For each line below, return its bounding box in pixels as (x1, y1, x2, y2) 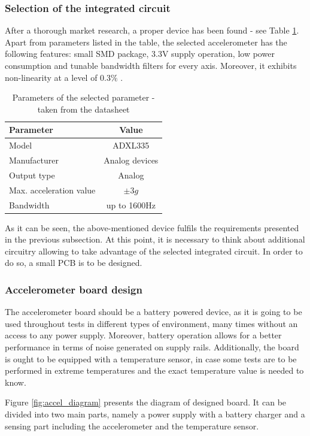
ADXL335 (113, 139, 150, 152)
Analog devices (104, 154, 159, 166)
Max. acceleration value (9, 183, 96, 196)
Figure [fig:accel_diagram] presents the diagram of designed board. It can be (5, 396, 287, 408)
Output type (9, 168, 55, 181)
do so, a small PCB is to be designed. (5, 256, 142, 269)
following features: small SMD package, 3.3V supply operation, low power (5, 47, 275, 60)
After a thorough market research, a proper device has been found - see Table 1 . (5, 24, 299, 37)
